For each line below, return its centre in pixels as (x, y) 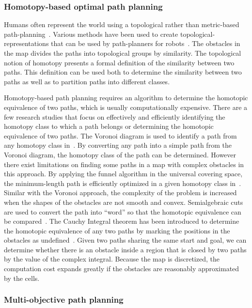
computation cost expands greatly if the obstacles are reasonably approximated (122, 269)
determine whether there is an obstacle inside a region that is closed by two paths (125, 249)
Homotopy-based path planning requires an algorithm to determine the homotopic (126, 98)
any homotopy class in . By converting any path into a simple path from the (118, 145)
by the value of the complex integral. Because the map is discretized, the (112, 259)
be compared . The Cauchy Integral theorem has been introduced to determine (122, 221)
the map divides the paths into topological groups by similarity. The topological (123, 53)
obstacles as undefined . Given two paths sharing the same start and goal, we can (125, 240)
